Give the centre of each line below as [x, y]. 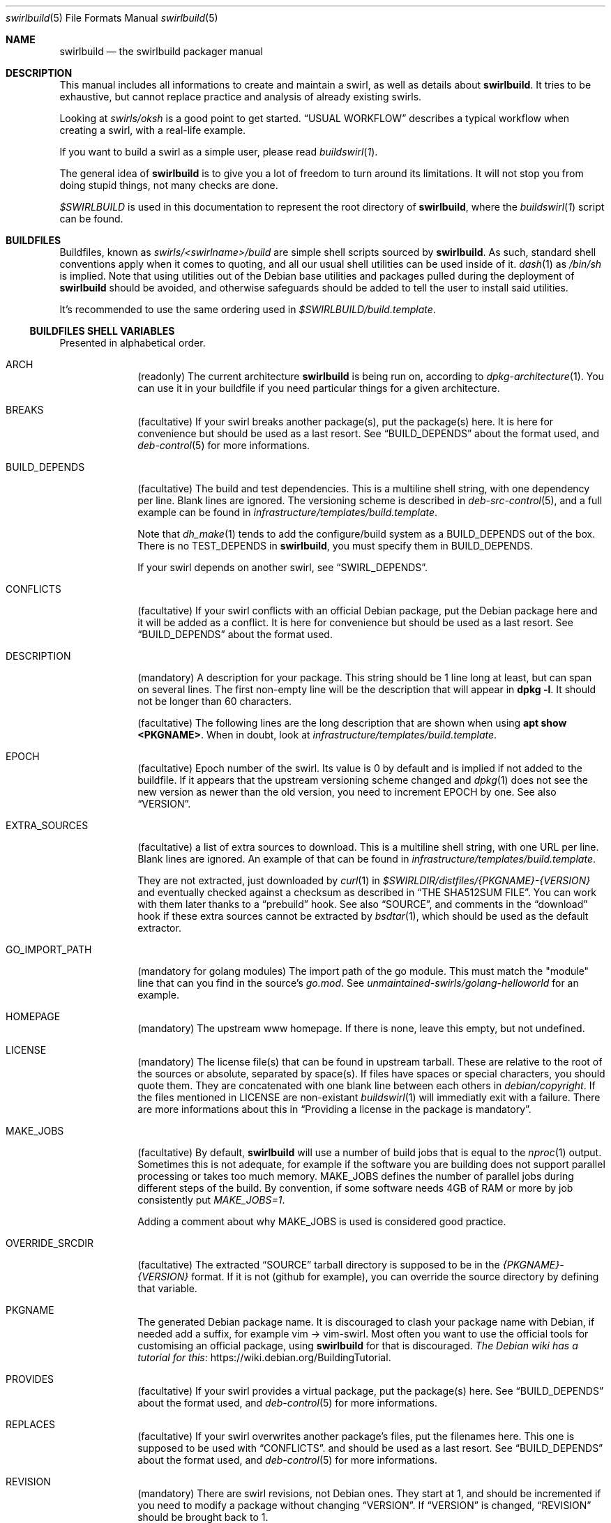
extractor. [159, 928]
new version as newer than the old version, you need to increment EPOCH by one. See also [347, 792]
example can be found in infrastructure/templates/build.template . [288, 512]
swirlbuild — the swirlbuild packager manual [161, 51]
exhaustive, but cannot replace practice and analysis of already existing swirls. [241, 97]
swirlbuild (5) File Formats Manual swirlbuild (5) [112, 18]
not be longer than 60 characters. [215, 701]
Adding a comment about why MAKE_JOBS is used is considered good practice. [322, 1221]
